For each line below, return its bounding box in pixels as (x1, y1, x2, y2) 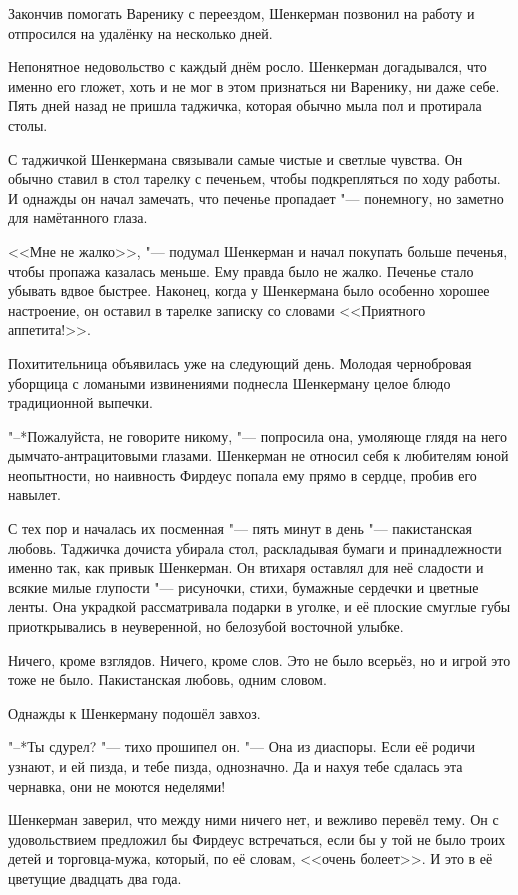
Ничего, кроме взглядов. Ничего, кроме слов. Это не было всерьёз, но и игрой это (8, 649, 511, 670)
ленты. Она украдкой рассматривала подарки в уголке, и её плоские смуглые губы (8, 596, 511, 617)
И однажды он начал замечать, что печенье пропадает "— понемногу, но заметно (8, 187, 504, 208)
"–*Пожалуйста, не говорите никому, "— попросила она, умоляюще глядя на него (8, 425, 507, 446)
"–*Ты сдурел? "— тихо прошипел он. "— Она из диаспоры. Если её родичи (8, 736, 476, 757)
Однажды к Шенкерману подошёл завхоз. (8, 702, 261, 723)
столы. (8, 114, 48, 135)
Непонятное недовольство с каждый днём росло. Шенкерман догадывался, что (8, 56, 487, 77)
